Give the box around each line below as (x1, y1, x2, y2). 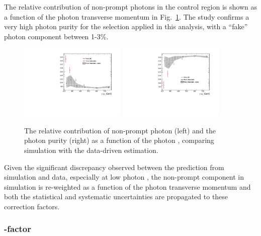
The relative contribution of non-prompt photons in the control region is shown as (4, 2, 257, 12)
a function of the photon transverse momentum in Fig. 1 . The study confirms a (4, 11, 249, 22)
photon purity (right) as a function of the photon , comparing (24, 135, 214, 145)
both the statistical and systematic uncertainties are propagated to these (4, 191, 228, 202)
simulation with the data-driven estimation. (24, 145, 158, 155)
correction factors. (4, 201, 60, 211)
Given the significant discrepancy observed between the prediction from (4, 162, 224, 172)
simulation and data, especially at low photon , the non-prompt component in (4, 172, 244, 182)
